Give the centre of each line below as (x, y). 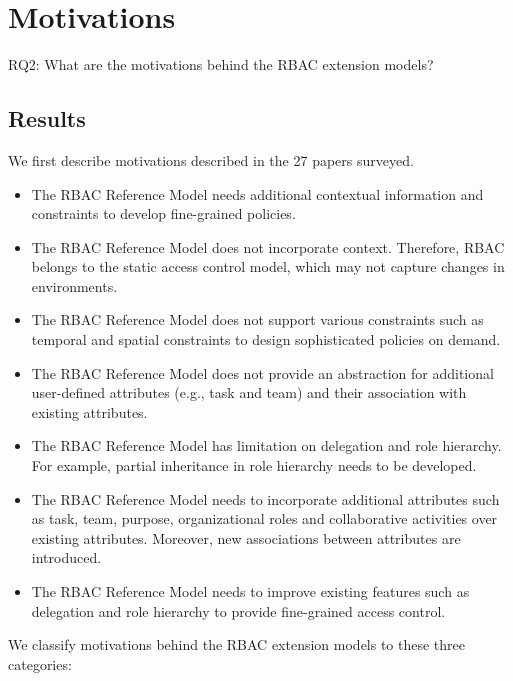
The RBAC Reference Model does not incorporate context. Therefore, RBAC (268, 246)
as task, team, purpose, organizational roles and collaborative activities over (264, 518)
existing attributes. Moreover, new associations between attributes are (246, 537)
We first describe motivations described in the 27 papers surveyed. (211, 159)
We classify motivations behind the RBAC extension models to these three (237, 644)
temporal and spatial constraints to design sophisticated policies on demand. (266, 339)
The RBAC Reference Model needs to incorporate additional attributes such (265, 498)
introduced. (66, 557)
